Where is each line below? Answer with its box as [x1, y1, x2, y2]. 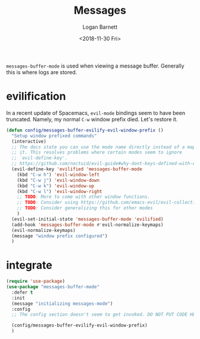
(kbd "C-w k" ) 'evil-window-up [17, 183, 95, 189]
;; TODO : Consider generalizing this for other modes [17, 205, 153, 211]
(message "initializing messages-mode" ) [11, 300, 113, 307]
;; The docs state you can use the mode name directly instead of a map [11, 144, 196, 150]
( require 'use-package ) [6, 279, 65, 285]
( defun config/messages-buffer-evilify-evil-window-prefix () [6, 127, 164, 133]
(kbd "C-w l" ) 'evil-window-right [17, 188, 102, 194]
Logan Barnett [82, 23, 118, 30]
